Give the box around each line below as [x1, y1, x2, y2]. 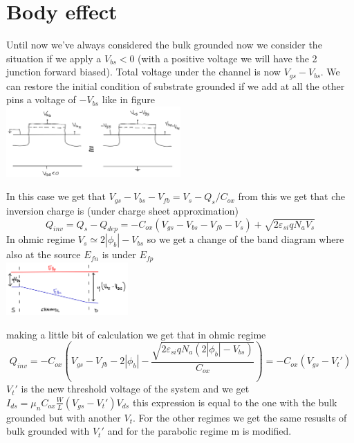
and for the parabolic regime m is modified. [107, 424, 292, 438]
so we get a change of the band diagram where [147, 232, 344, 246]
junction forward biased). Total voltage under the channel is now [6, 64, 281, 79]
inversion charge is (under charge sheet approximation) [6, 203, 239, 217]
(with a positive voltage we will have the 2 [138, 51, 317, 65]
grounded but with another [6, 410, 121, 424]
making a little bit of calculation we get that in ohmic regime [6, 327, 266, 341]
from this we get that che [238, 189, 346, 204]
